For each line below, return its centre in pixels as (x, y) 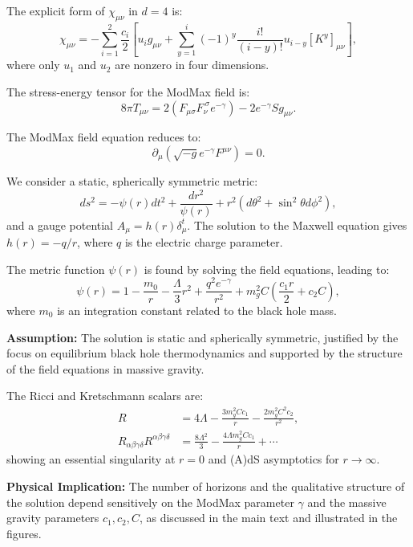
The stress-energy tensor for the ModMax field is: (128, 92)
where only (33, 65)
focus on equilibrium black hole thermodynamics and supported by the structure (204, 353)
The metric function (56, 269)
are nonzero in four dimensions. (192, 65)
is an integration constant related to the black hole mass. (197, 310)
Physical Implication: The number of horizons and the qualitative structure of (206, 486)
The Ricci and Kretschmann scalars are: (105, 396)
